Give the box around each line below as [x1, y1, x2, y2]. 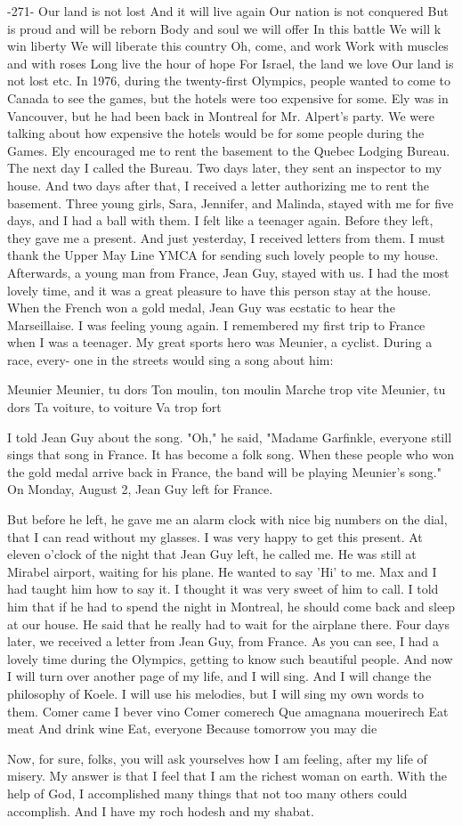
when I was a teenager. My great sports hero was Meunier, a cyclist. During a [7, 333, 433, 352]
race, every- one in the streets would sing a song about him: [7, 350, 334, 368]
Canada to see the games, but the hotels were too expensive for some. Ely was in [7, 88, 449, 107]
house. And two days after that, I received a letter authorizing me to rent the [7, 175, 429, 194]
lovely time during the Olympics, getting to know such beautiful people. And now [7, 649, 453, 668]
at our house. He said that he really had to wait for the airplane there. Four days [7, 614, 450, 633]
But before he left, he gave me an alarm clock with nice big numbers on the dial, [7, 510, 448, 529]
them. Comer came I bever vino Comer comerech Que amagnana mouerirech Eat [7, 701, 449, 720]
